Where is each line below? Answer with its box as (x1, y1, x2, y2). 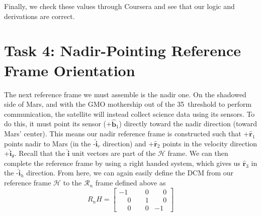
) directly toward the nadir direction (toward (119, 118, 257, 129)
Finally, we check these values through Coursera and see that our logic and (4, 1, 235, 11)
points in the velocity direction (162, 138, 257, 148)
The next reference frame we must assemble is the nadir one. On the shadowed (4, 89, 246, 99)
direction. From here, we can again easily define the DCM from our (26, 167, 234, 178)
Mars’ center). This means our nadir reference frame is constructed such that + (4, 128, 249, 139)
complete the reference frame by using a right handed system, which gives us (4, 157, 240, 168)
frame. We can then (167, 148, 228, 158)
